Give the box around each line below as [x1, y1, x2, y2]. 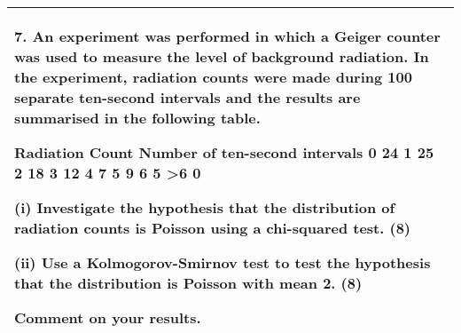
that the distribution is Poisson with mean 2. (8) [14, 273, 363, 293]
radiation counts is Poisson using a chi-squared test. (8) [14, 218, 410, 238]
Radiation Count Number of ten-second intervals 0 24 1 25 [14, 142, 434, 163]
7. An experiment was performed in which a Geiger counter [14, 26, 441, 46]
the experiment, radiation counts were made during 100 [14, 67, 412, 87]
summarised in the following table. [14, 107, 261, 128]
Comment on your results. [14, 307, 201, 328]
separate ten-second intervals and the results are [14, 87, 361, 107]
